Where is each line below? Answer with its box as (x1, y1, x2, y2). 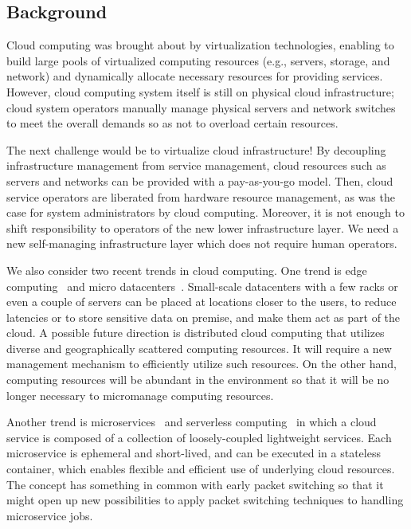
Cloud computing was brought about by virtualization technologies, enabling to (6, 37, 394, 53)
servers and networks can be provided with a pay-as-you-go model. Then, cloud (6, 172, 393, 189)
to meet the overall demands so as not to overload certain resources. (6, 115, 339, 131)
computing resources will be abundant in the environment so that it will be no (6, 371, 389, 388)
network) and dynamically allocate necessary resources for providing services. (6, 68, 383, 84)
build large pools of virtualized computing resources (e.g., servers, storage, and (6, 52, 390, 69)
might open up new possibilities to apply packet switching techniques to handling (6, 492, 404, 508)
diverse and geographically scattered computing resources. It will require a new (6, 339, 392, 356)
